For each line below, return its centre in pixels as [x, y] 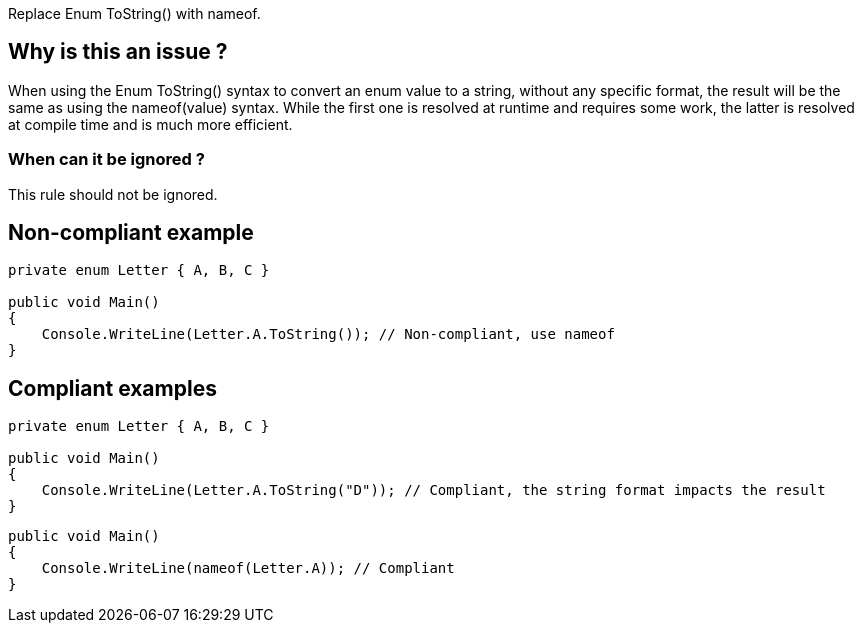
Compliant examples [112, 388]
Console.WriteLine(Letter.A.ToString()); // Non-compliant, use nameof [328, 334]
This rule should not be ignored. [113, 194]
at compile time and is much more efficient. [150, 124]
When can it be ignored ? [106, 159]
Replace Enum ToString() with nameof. [134, 13]
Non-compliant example [131, 233]
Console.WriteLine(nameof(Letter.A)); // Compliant [248, 568]
